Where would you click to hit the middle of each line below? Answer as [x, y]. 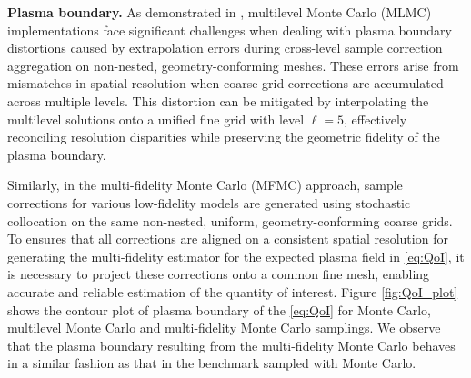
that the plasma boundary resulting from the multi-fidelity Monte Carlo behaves [231, 345]
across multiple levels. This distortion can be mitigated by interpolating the [218, 100]
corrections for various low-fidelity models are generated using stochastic [209, 202]
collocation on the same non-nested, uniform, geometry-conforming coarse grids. [230, 220]
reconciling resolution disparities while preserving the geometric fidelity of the [224, 137]
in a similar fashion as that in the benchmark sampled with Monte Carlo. [212, 363]
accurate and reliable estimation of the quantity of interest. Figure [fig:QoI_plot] [233, 291]
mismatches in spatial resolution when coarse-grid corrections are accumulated [225, 83]
